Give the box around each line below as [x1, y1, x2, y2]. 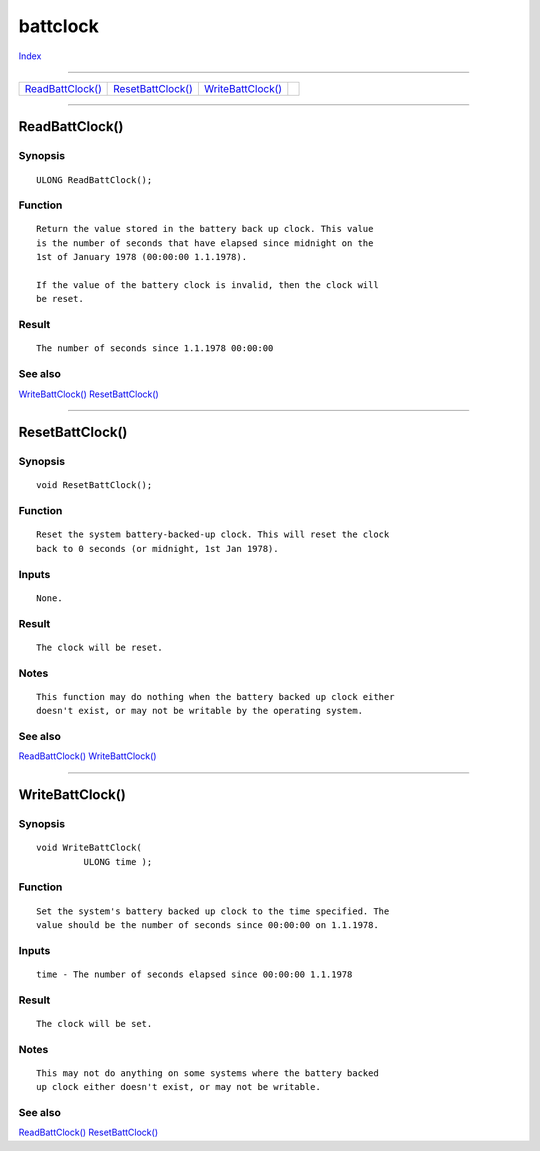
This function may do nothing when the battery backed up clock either [36, 691, 395, 702]
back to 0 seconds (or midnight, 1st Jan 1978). [36, 543, 279, 554]
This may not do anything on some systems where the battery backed [36, 1067, 379, 1079]
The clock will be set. [36, 1018, 153, 1029]
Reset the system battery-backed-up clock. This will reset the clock [36, 529, 390, 540]
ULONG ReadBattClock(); [36, 174, 153, 185]
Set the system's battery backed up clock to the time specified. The [36, 905, 390, 917]
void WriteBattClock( [36, 842, 142, 854]
